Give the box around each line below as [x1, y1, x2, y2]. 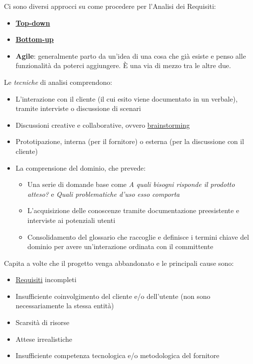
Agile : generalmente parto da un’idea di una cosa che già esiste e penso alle [15, 50, 246, 61]
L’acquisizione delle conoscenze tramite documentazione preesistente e [27, 205, 239, 216]
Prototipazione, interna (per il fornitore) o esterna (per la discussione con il [15, 136, 244, 146]
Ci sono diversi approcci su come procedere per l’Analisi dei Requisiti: [4, 1, 216, 11]
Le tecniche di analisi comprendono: [4, 76, 112, 87]
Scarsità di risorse [15, 317, 70, 328]
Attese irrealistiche [15, 333, 72, 344]
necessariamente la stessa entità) [15, 300, 114, 311]
